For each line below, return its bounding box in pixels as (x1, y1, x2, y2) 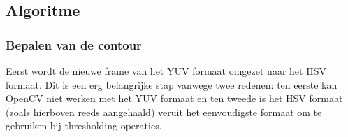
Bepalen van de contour (6, 36, 142, 53)
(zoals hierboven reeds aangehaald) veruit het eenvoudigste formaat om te (6, 104, 322, 119)
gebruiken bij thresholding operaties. (6, 118, 162, 133)
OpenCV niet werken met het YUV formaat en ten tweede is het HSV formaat (6, 91, 343, 106)
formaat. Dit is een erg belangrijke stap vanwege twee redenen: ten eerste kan (6, 77, 338, 92)
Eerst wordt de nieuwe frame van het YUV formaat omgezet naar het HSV (6, 64, 326, 78)
